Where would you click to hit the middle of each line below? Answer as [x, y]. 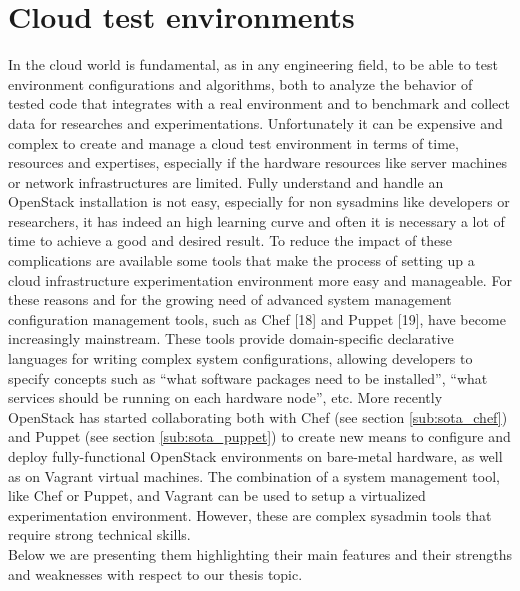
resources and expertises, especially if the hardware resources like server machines [258, 162]
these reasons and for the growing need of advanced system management [230, 299]
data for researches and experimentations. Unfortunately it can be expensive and [255, 122]
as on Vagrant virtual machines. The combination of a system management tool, [254, 475]
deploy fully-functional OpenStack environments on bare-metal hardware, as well [255, 456]
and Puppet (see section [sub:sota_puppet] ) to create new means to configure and [259, 436]
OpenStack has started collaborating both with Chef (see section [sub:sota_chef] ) [258, 416]
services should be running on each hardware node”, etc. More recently [225, 397]
